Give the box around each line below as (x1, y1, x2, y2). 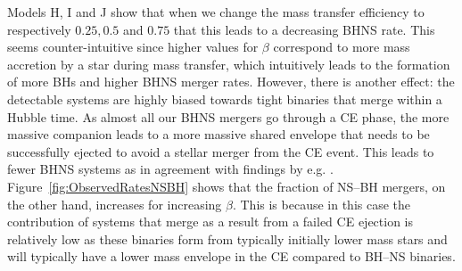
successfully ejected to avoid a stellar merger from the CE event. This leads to (7, 142, 434, 160)
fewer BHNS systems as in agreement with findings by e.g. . (7, 160, 334, 178)
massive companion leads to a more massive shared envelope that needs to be (7, 125, 430, 144)
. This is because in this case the (232, 194, 411, 213)
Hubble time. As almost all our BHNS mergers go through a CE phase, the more (7, 107, 450, 126)
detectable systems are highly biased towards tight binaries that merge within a (7, 89, 442, 108)
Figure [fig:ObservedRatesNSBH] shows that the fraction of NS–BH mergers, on (7, 177, 446, 195)
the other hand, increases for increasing (7, 194, 222, 213)
